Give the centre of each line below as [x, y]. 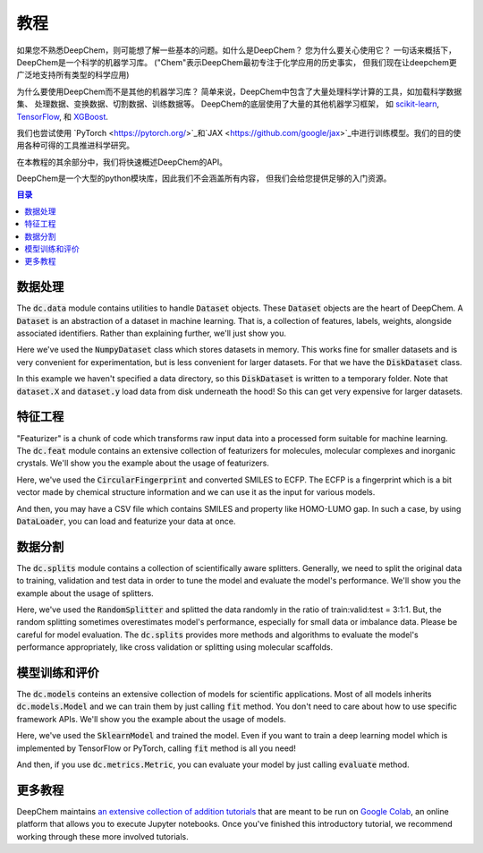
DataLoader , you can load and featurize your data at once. [126, 521]
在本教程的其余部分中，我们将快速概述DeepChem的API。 [122, 162]
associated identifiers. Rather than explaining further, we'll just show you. [151, 333]
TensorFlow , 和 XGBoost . [63, 116]
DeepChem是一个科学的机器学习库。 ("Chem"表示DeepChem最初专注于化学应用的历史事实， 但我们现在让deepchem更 [237, 62]
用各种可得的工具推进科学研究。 [75, 145]
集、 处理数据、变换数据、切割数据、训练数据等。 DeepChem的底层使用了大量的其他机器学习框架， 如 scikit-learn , [228, 104]
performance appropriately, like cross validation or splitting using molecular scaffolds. [175, 647]
